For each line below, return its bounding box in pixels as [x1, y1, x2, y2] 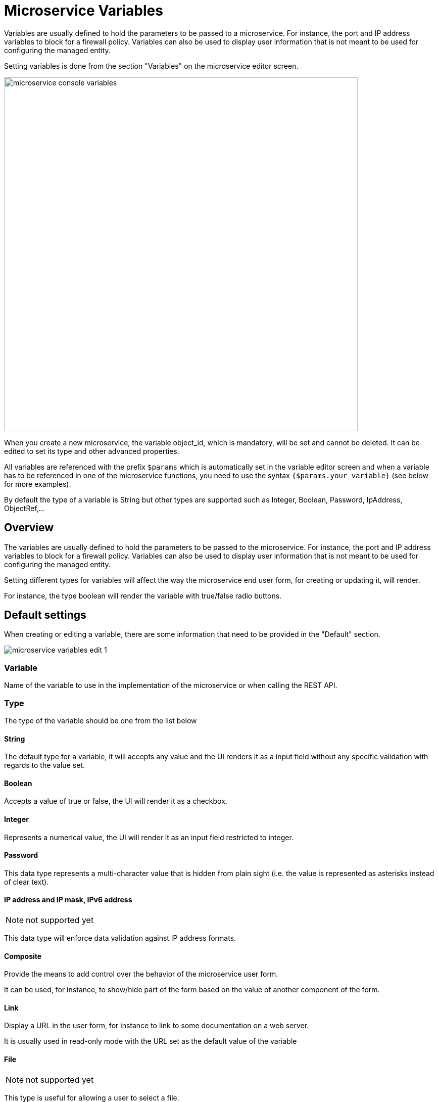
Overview [4, 521, 54, 534]
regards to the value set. [4, 761, 85, 770]
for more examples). [4, 479, 71, 488]
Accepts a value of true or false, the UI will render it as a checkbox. [4, 797, 227, 806]
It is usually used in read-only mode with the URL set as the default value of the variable [4, 1037, 297, 1046]
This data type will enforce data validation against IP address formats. [4, 934, 236, 943]
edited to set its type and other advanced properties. [4, 446, 179, 455]
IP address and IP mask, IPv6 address [4, 895, 132, 904]
